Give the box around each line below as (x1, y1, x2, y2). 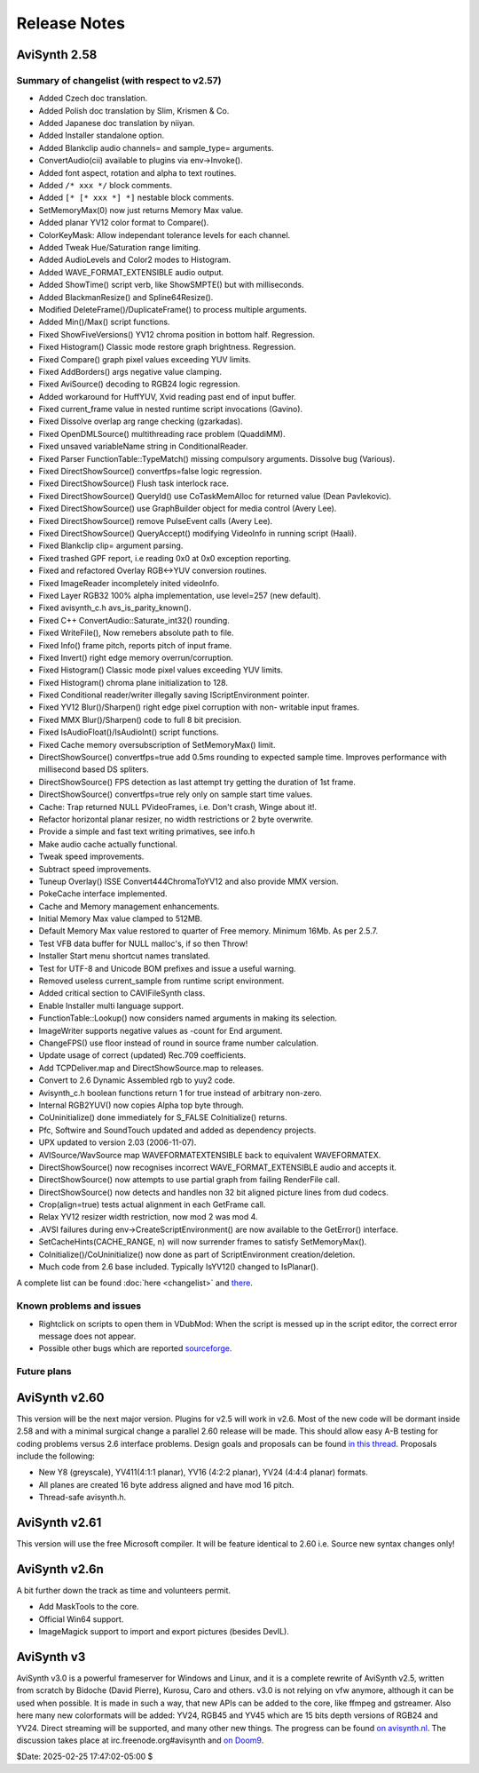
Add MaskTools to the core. (38, 1602, 139, 1612)
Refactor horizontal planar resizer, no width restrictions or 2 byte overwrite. (38, 814, 314, 824)
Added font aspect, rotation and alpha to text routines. (38, 167, 237, 178)
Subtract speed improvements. (38, 863, 152, 874)
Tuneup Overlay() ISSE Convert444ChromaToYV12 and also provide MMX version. (38, 876, 339, 886)
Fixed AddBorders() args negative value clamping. (38, 366, 222, 377)
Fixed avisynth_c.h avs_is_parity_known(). (38, 602, 192, 613)
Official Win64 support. (38, 1613, 124, 1625)
